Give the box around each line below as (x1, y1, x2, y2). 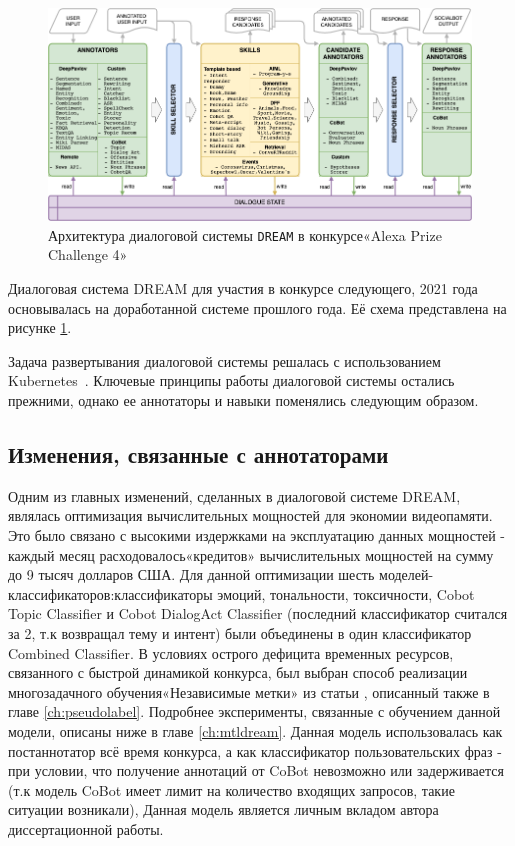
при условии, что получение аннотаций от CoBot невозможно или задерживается (8, 760, 504, 781)
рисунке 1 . (8, 317, 72, 338)
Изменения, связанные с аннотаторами (8, 439, 389, 470)
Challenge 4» (48, 244, 128, 265)
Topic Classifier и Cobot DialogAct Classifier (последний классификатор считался (8, 603, 508, 624)
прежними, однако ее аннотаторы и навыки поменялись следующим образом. (8, 390, 479, 411)
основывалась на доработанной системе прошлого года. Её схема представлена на (8, 297, 507, 318)
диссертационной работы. (8, 818, 164, 839)
